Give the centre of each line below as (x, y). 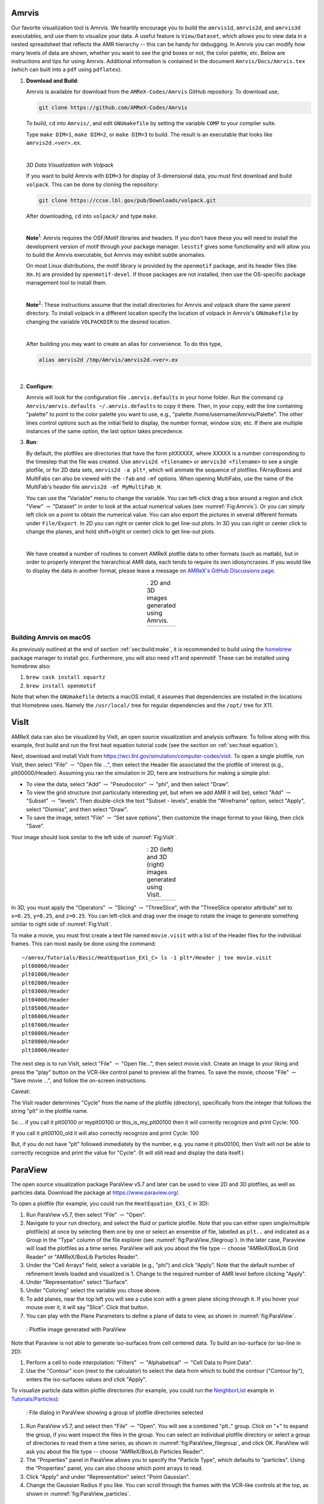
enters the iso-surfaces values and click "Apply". (86, 1379)
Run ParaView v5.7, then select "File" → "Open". (86, 1215)
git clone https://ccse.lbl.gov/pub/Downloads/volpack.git (127, 200)
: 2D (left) (160, 849)
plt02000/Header (46, 983)
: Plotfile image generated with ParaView (76, 1329)
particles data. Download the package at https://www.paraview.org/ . (95, 1193)
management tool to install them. (67, 283)
